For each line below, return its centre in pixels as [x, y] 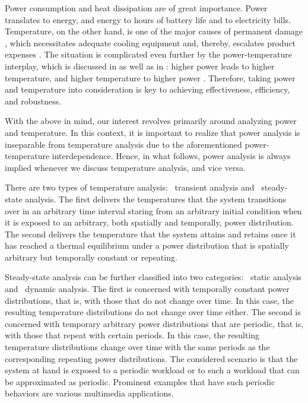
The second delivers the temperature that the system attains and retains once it [150, 234]
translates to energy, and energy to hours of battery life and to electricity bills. [148, 19]
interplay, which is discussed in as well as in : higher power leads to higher [140, 66]
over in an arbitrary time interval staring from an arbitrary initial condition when [153, 210]
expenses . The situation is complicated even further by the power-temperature [148, 54]
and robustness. [33, 101]
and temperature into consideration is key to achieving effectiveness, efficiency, [147, 89]
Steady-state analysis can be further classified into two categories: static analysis [153, 277]
